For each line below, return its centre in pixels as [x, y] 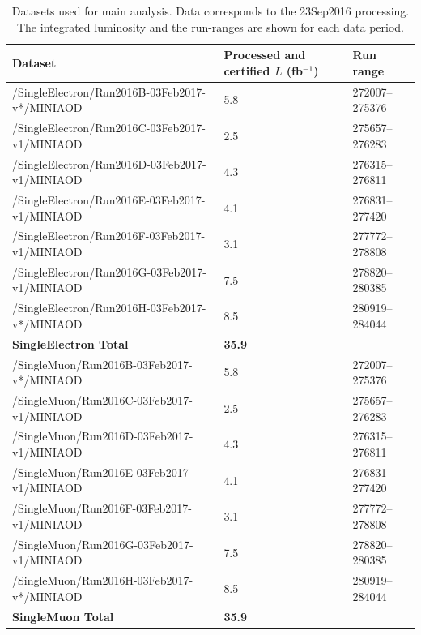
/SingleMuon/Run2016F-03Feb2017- [102, 508]
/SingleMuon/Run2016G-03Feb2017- [103, 544]
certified [247, 70]
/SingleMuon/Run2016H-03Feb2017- [103, 580]
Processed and [265, 55]
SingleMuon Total [63, 616]
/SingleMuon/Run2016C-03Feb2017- [102, 399]
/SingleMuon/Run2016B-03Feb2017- [102, 364]
